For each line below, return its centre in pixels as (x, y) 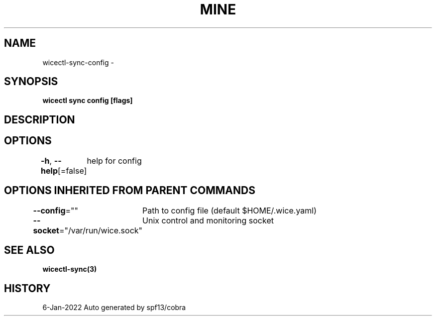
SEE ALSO (29, 250)
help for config (114, 160)
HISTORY (27, 288)
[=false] (72, 170)
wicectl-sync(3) (70, 269)
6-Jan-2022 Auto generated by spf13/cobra (114, 308)
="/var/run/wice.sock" (101, 230)
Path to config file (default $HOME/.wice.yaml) (230, 210)
